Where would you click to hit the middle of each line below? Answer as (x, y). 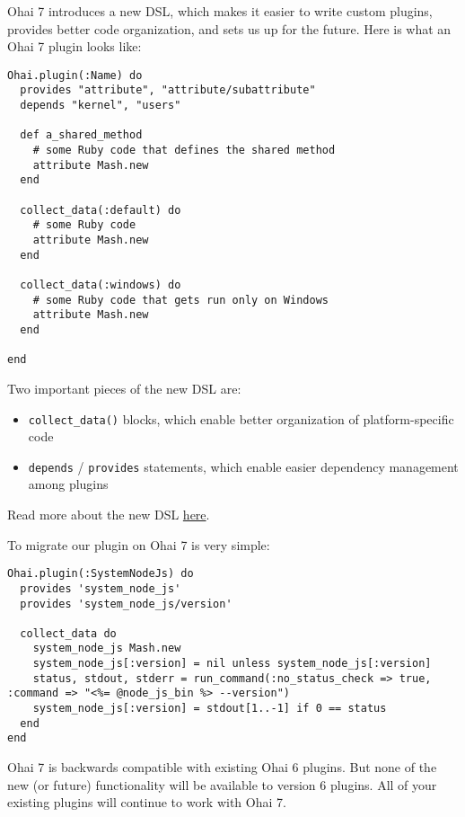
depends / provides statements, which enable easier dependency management (243, 466)
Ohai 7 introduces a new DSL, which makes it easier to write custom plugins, (220, 11)
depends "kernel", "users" (101, 106)
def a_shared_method (81, 135)
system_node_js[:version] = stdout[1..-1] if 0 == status (210, 709)
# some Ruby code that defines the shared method (184, 151)
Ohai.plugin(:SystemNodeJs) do (101, 574)
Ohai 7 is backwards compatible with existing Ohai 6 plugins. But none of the (222, 767)
